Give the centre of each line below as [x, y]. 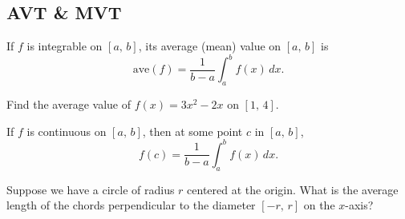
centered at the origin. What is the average [293, 189]
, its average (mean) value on [210, 46]
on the [319, 205]
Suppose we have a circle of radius [91, 189]
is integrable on [65, 46]
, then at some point [192, 131]
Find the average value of [69, 104]
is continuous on [67, 131]
